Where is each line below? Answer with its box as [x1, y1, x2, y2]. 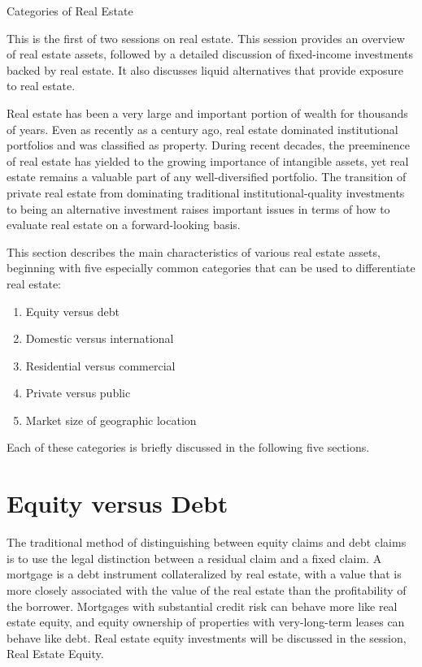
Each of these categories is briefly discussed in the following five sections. [7, 439, 370, 456]
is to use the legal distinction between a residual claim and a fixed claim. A [7, 549, 382, 566]
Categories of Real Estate [7, 2, 133, 19]
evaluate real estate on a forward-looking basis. [7, 216, 241, 233]
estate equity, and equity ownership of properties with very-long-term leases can [7, 613, 405, 630]
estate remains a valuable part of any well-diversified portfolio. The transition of [7, 168, 407, 185]
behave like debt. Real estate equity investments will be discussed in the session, [7, 629, 407, 646]
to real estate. [7, 77, 76, 94]
